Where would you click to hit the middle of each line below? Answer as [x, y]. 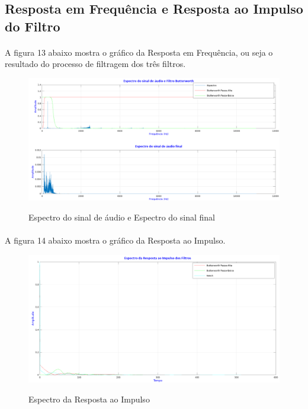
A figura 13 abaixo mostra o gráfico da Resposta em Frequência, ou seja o [139, 52]
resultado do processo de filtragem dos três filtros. [95, 64]
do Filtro [33, 26]
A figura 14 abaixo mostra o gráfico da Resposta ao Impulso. [115, 240]
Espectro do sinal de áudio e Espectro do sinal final [122, 217]
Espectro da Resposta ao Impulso [89, 399]
